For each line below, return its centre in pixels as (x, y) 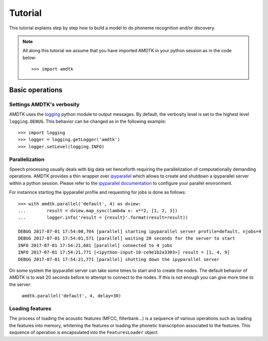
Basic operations (36, 90)
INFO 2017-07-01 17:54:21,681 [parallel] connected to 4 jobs (95, 245)
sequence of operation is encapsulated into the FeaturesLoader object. (84, 333)
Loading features (30, 308)
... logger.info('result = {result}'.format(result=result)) (103, 218)
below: (30, 58)
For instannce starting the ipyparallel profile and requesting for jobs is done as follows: (98, 192)
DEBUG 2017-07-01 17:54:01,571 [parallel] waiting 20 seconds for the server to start (127, 238)
